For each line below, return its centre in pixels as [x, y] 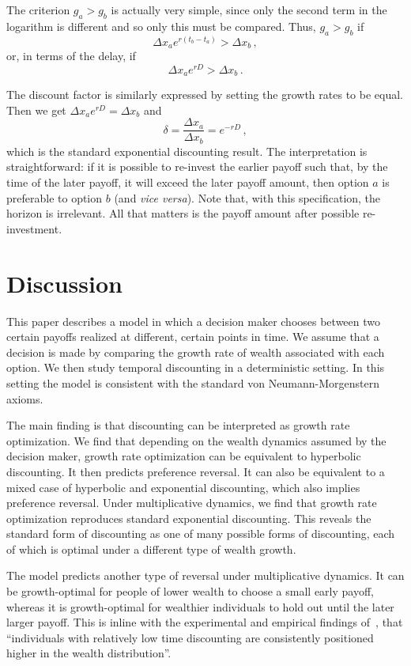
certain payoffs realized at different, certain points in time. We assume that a [193, 337]
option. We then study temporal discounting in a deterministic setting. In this [196, 367]
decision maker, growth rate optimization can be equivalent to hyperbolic [184, 456]
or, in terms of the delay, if [71, 56]
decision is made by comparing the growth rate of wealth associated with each [196, 352]
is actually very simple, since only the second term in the [249, 9]
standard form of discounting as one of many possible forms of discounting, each [201, 534]
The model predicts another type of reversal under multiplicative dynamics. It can [205, 575]
